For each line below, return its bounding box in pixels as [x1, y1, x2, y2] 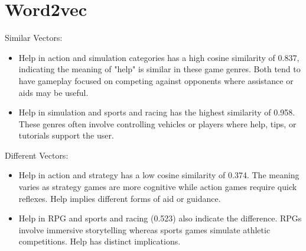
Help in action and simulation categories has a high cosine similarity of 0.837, [18, 51, 300, 63]
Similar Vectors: [5, 31, 63, 44]
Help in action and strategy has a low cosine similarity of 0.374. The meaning [18, 169, 300, 181]
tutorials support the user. [18, 129, 114, 141]
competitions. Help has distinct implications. [18, 235, 181, 247]
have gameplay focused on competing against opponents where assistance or [18, 74, 294, 86]
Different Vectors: [5, 149, 69, 161]
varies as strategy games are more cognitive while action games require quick [18, 181, 297, 193]
